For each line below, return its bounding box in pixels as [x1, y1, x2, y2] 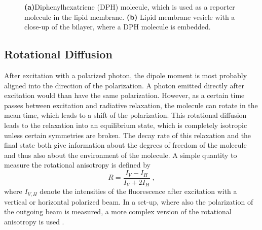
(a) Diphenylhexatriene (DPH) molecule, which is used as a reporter [24, 2, 235, 12]
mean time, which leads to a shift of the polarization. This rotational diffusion [4, 110, 247, 120]
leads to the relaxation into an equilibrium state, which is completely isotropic [4, 119, 247, 130]
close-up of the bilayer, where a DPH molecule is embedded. [24, 21, 211, 32]
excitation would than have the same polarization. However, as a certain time [4, 90, 245, 101]
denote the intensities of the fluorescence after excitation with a [40, 186, 237, 196]
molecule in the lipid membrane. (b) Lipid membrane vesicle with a [24, 11, 235, 22]
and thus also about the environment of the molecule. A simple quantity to [4, 149, 237, 160]
